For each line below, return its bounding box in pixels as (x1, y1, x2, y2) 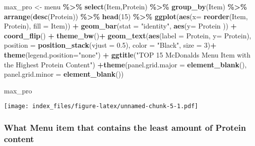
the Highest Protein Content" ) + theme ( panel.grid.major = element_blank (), (4, 59, 247, 69)
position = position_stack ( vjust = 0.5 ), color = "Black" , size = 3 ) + (4, 40, 217, 50)
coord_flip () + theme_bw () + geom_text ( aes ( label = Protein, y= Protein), (4, 30, 252, 40)
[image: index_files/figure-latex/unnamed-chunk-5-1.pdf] (4, 103, 198, 110)
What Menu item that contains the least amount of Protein (4, 121, 246, 133)
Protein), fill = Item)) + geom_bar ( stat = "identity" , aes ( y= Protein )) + (4, 21, 237, 31)
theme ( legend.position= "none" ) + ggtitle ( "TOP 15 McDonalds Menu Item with (4, 49, 251, 59)
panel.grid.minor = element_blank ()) (4, 69, 124, 79)
